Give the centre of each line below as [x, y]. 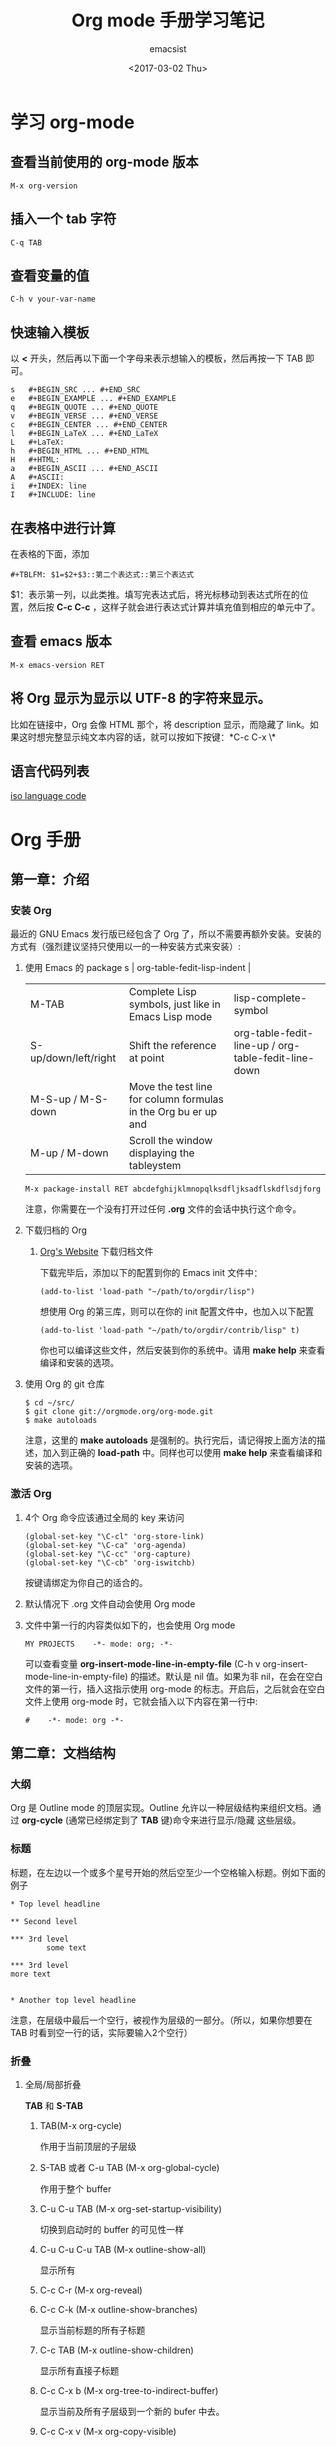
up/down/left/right [73, 1058]
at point [146, 1058]
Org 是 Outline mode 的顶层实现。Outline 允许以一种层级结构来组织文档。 [161, 1808]
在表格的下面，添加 [50, 554]
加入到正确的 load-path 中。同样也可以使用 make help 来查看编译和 [182, 1453]
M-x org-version [44, 186]
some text [66, 1947]
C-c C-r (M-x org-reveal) [91, 2290]
